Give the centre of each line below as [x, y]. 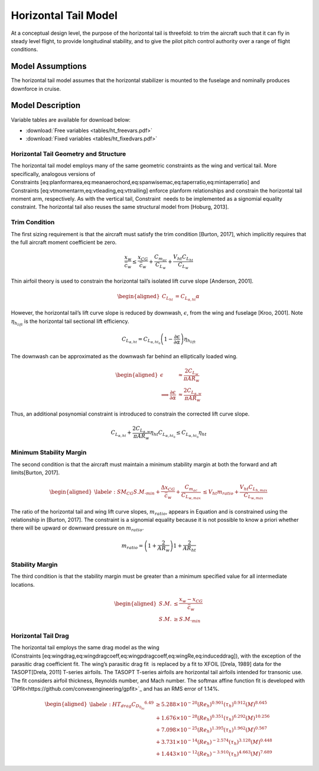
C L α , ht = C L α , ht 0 [141, 340]
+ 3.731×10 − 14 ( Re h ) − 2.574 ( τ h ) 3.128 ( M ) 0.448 [214, 742]
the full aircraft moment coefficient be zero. [64, 242]
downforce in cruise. [36, 89]
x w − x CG [191, 600]
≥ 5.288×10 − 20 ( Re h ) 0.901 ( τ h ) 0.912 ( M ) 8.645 [211, 704]
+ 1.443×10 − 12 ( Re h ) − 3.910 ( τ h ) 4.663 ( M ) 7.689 [214, 754]
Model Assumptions [49, 66]
